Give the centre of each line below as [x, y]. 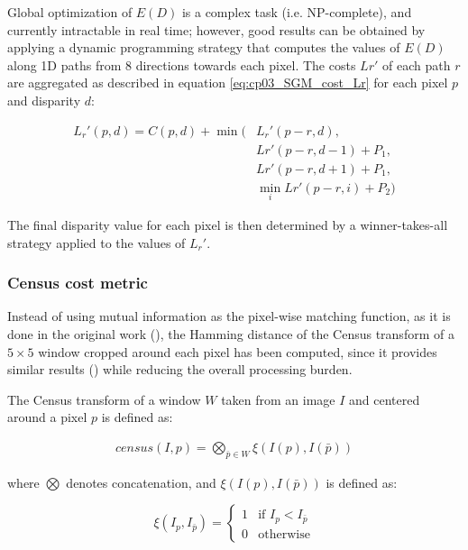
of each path [417, 64]
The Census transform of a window [104, 399]
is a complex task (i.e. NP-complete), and [297, 12]
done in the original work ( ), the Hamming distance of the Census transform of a [231, 333]
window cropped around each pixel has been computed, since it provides [238, 351]
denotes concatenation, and [141, 482]
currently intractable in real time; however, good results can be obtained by [216, 29]
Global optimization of [70, 12]
